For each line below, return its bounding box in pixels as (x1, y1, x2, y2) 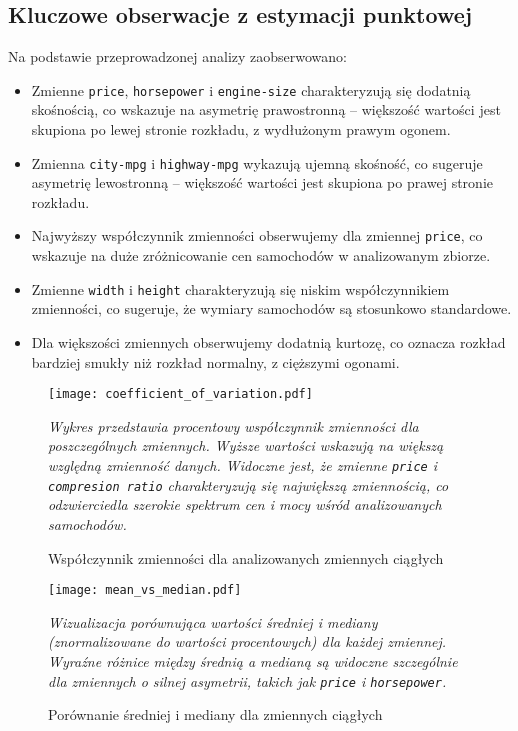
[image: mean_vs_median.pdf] (48, 583, 242, 598)
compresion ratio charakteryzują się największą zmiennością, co (48, 474, 449, 495)
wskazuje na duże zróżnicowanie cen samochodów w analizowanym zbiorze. (31, 245, 491, 266)
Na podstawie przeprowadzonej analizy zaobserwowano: (8, 46, 347, 67)
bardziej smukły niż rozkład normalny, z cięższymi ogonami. (31, 351, 400, 372)
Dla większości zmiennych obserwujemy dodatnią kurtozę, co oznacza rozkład (31, 331, 506, 352)
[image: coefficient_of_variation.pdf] (48, 387, 313, 402)
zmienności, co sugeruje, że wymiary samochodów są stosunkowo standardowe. (31, 298, 512, 319)
